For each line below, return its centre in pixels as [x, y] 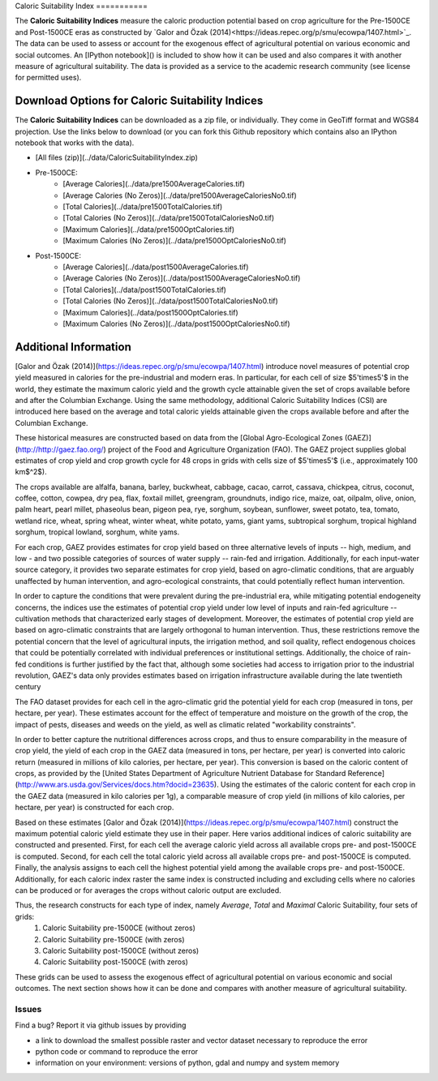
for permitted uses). [48, 78]
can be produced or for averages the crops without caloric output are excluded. [148, 890]
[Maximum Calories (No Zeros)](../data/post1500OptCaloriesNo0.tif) [177, 324]
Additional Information [73, 347]
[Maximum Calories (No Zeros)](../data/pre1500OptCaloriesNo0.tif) [175, 241]
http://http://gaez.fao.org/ [60, 449]
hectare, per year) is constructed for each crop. [94, 808]
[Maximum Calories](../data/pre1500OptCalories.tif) [149, 229]
